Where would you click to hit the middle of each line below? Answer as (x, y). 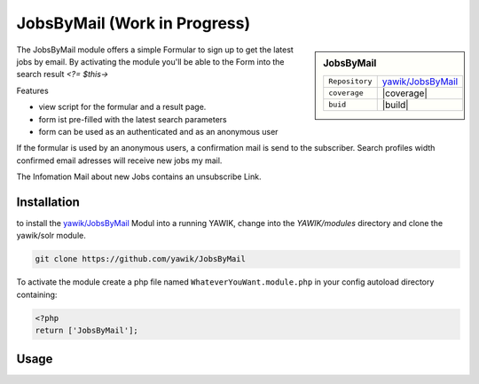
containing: (37, 294)
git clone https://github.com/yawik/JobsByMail (140, 259)
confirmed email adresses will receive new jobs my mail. (119, 161)
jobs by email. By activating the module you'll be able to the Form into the (150, 61)
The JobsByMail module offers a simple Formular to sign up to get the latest (155, 50)
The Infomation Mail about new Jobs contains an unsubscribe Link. (139, 176)
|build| (395, 105)
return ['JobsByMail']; (87, 331)
